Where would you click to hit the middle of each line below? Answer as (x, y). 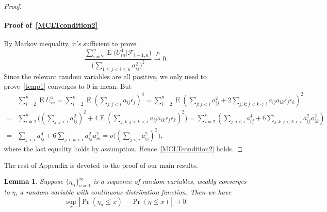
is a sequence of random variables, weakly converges (170, 181)
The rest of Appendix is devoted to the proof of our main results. (101, 165)
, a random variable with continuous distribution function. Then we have (123, 192)
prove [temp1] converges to (44, 86)
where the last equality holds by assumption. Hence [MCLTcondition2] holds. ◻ (123, 149)
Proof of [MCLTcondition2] (51, 25)
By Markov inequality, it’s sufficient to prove (70, 43)
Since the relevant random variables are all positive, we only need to (105, 76)
